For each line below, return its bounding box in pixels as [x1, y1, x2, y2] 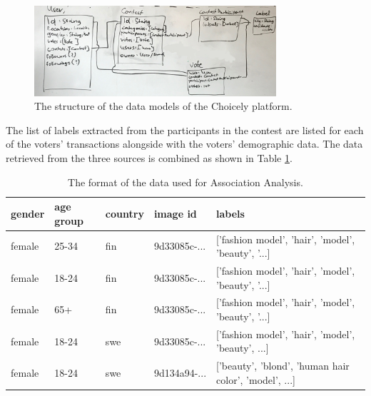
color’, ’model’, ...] [216, 372, 295, 387]
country [105, 205, 144, 220]
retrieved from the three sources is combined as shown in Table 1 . [6, 150, 293, 165]
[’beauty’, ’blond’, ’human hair [216, 358, 350, 373]
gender [11, 205, 45, 220]
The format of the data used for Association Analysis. [68, 174, 303, 189]
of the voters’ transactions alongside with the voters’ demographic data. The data [6, 136, 363, 151]
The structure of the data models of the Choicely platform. [34, 98, 293, 113]
